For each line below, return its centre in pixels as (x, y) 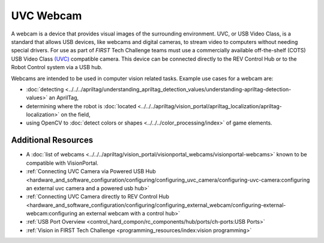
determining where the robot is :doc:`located (81, 106)
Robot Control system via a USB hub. (57, 67)
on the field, (76, 115)
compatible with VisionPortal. (62, 163)
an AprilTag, (64, 98)
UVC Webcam (46, 16)
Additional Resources (52, 140)
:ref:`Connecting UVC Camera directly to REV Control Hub (97, 197)
